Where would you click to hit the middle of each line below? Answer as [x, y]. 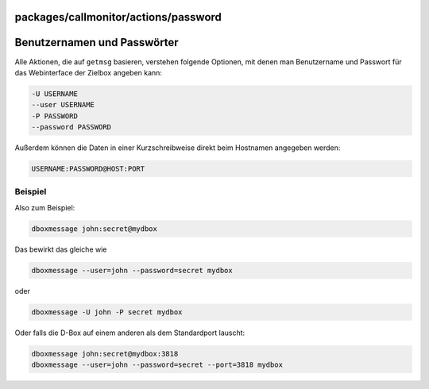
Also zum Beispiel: [45, 207]
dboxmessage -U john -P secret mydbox [107, 312]
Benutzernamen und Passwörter [97, 42]
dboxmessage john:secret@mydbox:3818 [105, 354]
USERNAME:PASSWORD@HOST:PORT [88, 169]
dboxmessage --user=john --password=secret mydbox [132, 270]
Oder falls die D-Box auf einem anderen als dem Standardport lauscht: [130, 333]
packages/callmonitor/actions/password [118, 17]
